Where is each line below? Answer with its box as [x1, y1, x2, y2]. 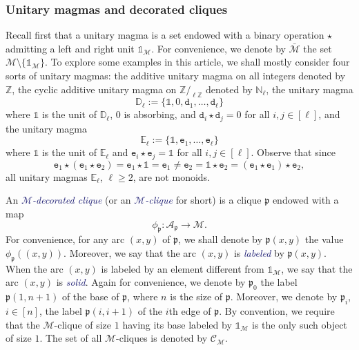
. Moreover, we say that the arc [64, 246, 196, 260]
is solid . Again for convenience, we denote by [56, 275, 246, 289]
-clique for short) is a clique [145, 193, 262, 207]
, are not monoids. [133, 169, 210, 184]
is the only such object [251, 317, 347, 331]
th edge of [168, 304, 211, 318]
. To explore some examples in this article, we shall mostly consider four [44, 55, 350, 69]
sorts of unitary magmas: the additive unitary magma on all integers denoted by [6, 68, 346, 82]
